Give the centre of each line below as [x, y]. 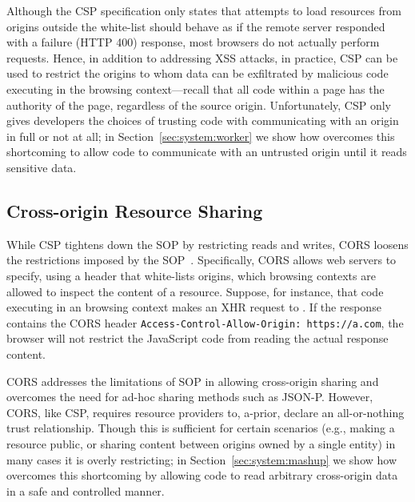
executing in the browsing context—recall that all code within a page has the [196, 88]
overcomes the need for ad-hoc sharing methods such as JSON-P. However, [190, 397]
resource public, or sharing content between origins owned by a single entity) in [201, 443]
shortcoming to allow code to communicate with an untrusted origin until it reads [207, 152]
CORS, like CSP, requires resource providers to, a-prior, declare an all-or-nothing [206, 412]
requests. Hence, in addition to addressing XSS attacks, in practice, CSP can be [202, 57]
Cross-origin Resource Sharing [135, 210]
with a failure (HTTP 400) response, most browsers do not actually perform [193, 42]
